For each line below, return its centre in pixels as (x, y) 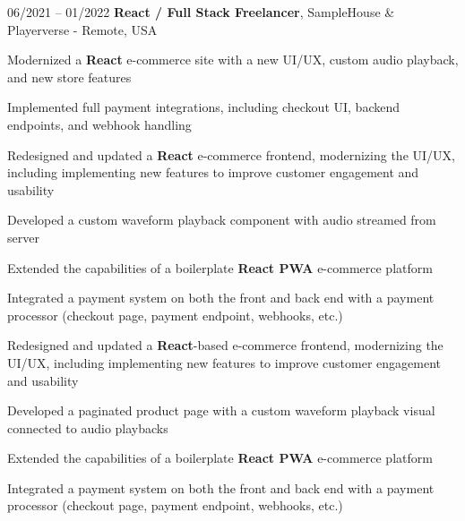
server (23, 237)
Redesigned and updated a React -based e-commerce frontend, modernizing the (225, 345)
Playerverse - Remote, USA (82, 29)
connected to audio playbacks (88, 427)
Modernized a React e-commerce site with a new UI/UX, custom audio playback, (233, 60)
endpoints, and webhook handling (99, 124)
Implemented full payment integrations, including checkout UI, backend (204, 107)
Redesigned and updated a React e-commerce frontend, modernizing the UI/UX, (231, 154)
